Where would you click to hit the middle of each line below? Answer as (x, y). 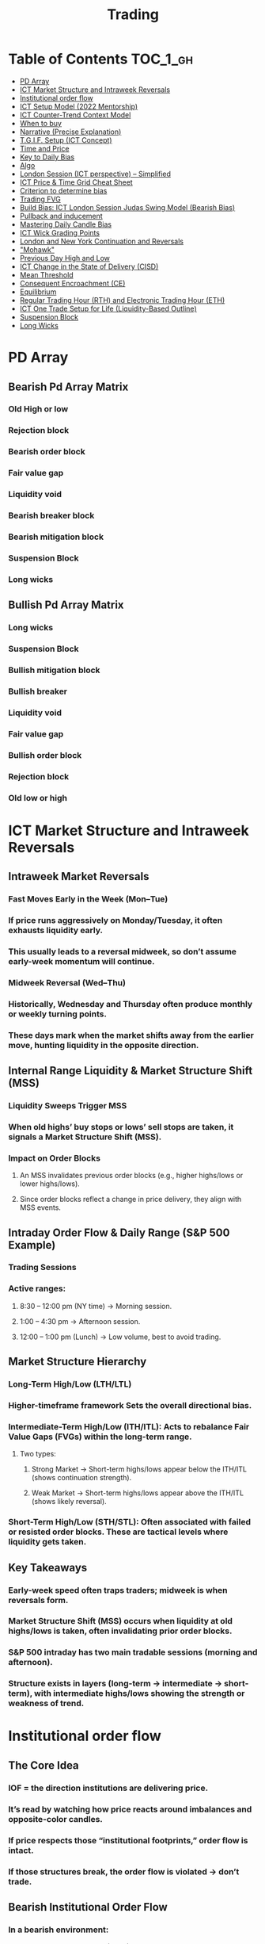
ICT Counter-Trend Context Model (75, 115)
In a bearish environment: (59, 1930)
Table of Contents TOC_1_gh (101, 59)
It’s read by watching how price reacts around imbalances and (130, 1809)
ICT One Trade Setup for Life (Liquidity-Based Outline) (108, 308)
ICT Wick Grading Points (60, 232)
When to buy (40, 123)
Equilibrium (38, 292)
